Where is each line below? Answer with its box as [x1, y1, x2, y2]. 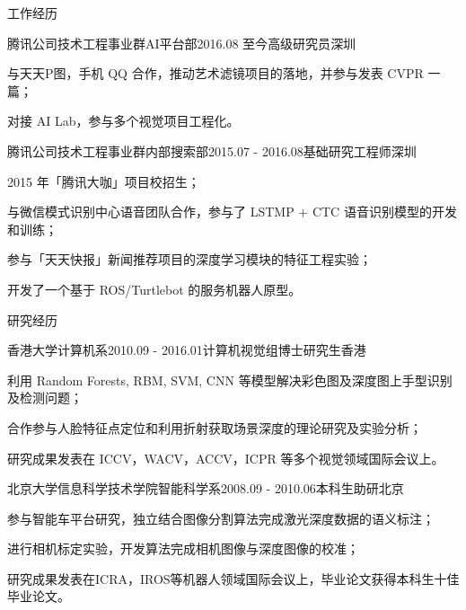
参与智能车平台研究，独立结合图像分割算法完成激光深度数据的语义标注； [7, 508, 435, 527]
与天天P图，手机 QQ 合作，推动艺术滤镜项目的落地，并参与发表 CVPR [7, 64, 424, 83]
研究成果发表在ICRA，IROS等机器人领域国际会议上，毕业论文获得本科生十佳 [7, 569, 460, 588]
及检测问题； [7, 388, 83, 407]
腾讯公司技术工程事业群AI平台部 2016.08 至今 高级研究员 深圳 [7, 33, 356, 52]
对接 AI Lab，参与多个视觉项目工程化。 [7, 111, 240, 130]
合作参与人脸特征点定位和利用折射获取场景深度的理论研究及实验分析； [7, 418, 422, 437]
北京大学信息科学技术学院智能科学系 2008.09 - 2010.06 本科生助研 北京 [7, 479, 404, 498]
